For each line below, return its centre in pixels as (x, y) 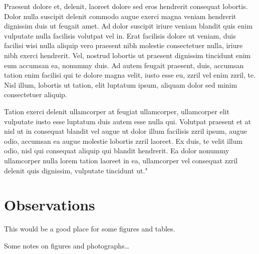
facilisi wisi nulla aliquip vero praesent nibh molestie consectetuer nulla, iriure (123, 45)
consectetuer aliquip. (36, 94)
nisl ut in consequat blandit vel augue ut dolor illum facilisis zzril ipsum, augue (126, 131)
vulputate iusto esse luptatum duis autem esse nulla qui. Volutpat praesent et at (127, 121)
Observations (50, 205)
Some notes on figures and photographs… (67, 245)
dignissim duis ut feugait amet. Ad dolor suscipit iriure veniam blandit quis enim (128, 26)
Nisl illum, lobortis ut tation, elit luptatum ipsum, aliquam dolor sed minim (121, 84)
